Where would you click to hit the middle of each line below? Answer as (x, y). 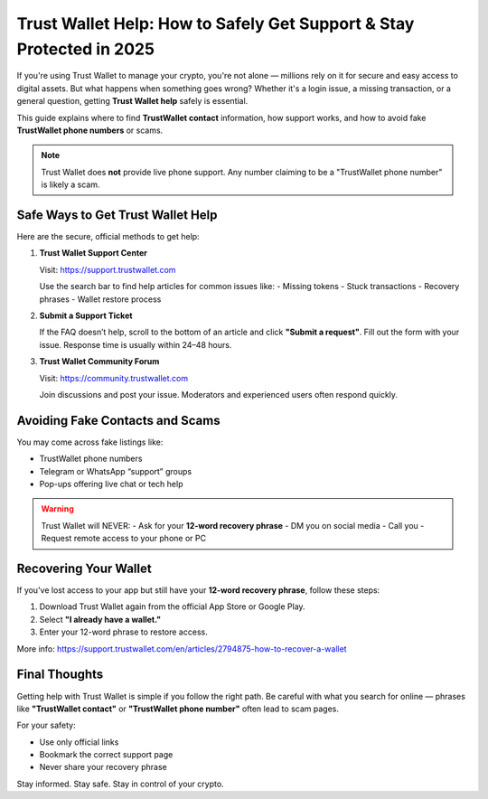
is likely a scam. (70, 184)
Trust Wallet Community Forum (99, 362)
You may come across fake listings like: (90, 442)
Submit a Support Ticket (86, 315)
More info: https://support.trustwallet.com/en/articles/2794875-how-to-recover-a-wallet (182, 649)
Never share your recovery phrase (103, 767)
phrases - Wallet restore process (100, 299)
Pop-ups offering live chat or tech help (111, 484)
